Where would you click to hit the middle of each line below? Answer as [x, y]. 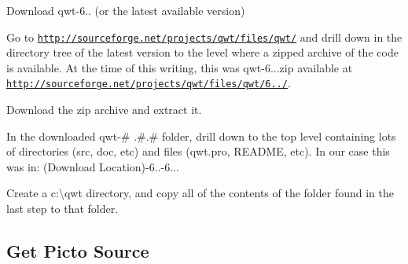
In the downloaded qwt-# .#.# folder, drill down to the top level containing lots [201, 136]
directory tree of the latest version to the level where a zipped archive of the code [202, 52]
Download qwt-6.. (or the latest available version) [126, 10]
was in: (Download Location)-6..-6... [93, 166]
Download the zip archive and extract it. [104, 110]
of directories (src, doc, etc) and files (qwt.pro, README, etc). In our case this [198, 151]
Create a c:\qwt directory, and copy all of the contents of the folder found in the [200, 193]
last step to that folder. [62, 209]
